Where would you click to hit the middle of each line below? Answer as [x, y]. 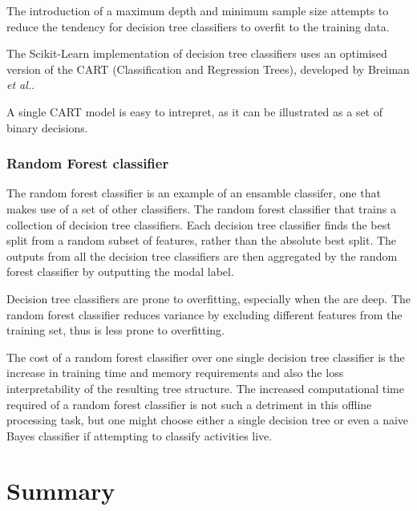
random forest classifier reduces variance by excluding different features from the [204, 314]
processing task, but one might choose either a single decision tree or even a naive [208, 420]
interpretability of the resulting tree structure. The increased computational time [205, 388]
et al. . [21, 85]
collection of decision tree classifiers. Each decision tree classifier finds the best [199, 224]
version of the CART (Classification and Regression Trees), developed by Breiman [208, 69]
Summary [61, 491]
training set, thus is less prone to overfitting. [115, 330]
